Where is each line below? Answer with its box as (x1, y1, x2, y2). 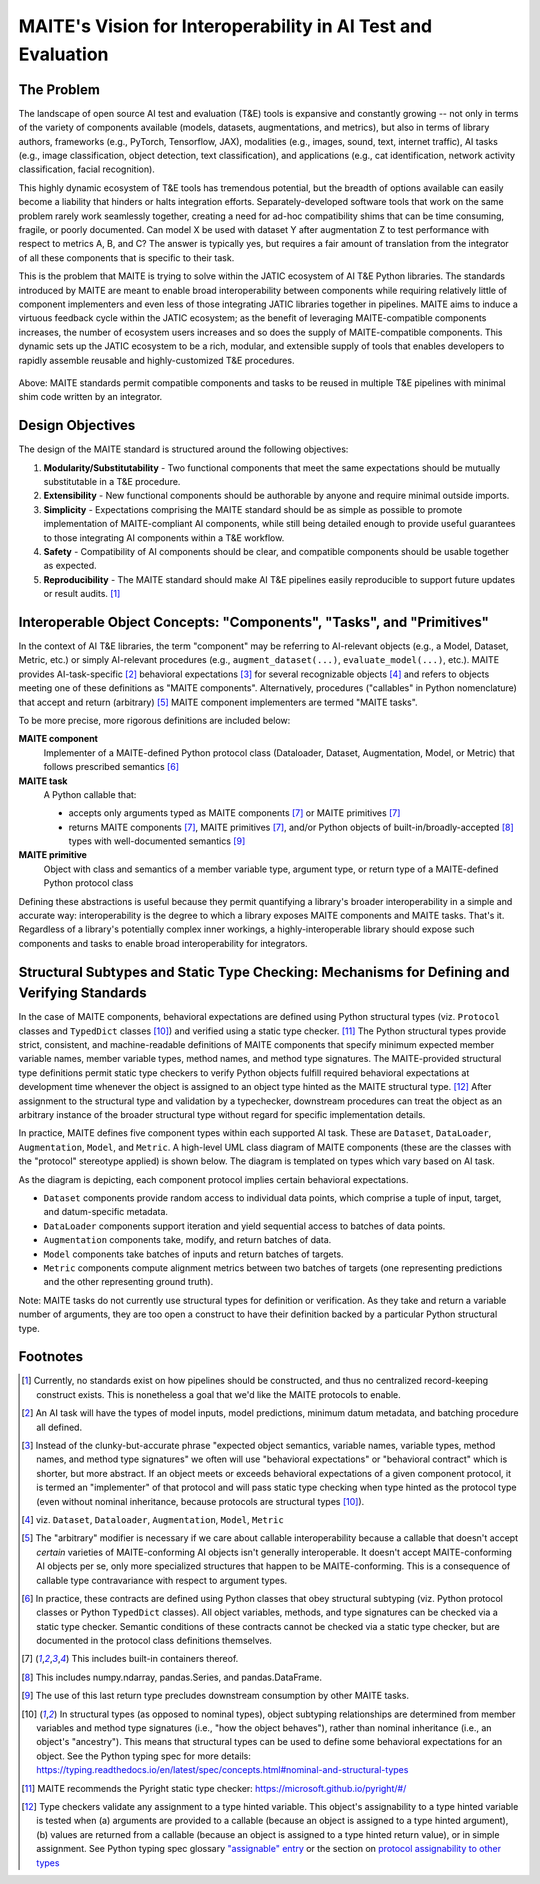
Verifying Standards (18, 985, 147, 1002)
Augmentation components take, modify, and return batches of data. (43, 1234, 332, 1246)
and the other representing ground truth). (43, 1276, 214, 1288)
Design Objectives (18, 417, 136, 434)
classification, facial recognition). (18, 163, 155, 175)
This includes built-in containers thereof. (71, 1653, 239, 1665)
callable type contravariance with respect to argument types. (36, 1574, 288, 1586)
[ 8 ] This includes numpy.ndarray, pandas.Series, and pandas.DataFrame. (21, 1671, 322, 1683)
